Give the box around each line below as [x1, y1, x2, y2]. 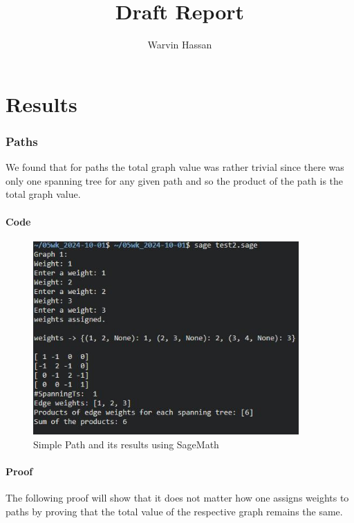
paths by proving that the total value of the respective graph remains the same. [6, 504, 343, 518]
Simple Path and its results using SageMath [33, 437, 219, 451]
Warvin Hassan [147, 37, 212, 52]
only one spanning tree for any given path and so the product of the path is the [6, 173, 344, 187]
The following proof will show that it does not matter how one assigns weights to [6, 490, 349, 505]
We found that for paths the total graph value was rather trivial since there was [6, 160, 344, 174]
